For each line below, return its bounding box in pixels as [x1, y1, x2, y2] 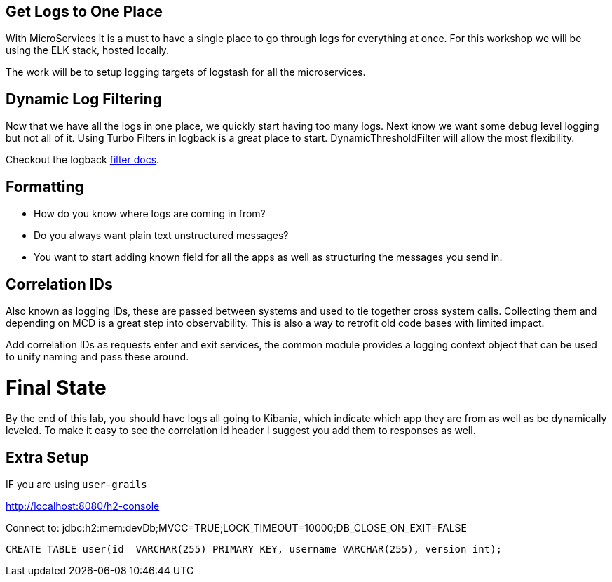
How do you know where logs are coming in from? [34, 208, 266, 220]
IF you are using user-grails [6, 478, 147, 491]
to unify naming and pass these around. [6, 350, 189, 363]
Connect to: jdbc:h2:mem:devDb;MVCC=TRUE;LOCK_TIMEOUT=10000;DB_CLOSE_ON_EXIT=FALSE [6, 522, 468, 534]
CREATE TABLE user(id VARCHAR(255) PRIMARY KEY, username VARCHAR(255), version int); [6, 543, 503, 555]
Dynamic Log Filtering [6, 90, 162, 108]
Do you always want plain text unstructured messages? [34, 229, 289, 242]
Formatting [6, 177, 84, 196]
